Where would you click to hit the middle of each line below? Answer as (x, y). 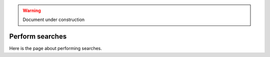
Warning (32, 10)
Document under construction (54, 19)
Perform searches (38, 37)
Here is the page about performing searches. (56, 48)
